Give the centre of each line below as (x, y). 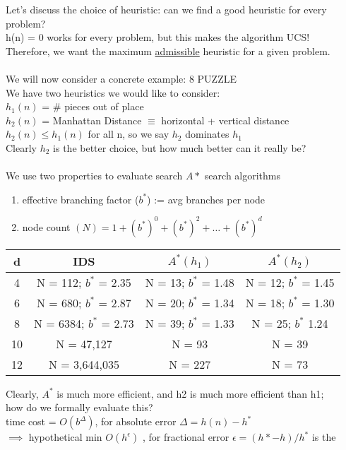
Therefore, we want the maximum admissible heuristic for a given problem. (168, 51)
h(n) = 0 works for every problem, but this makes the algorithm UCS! (158, 37)
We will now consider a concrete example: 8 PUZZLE (121, 78)
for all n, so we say (129, 134)
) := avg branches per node (206, 199)
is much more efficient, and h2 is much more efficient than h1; (190, 393)
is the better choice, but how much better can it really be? (180, 147)
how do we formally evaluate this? (79, 407)
